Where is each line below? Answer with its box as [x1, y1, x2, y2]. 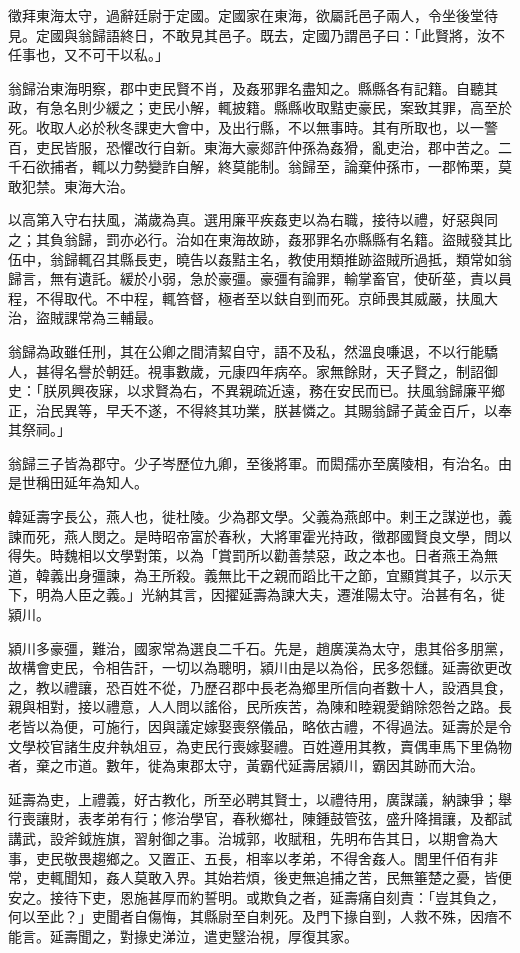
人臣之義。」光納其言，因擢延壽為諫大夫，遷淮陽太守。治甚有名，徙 [63, 584, 505, 605]
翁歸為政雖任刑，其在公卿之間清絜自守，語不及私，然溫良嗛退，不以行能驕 [8, 340, 498, 361]
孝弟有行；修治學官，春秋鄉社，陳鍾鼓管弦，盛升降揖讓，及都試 [91, 808, 512, 829]
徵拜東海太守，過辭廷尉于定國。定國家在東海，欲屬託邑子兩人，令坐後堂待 [8, 5, 498, 25]
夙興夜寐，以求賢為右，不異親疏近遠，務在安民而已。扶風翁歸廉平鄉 [56, 380, 505, 401]
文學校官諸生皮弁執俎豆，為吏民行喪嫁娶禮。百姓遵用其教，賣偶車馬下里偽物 [8, 735, 512, 756]
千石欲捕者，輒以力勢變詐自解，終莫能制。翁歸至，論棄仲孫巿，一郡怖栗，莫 [8, 156, 512, 177]
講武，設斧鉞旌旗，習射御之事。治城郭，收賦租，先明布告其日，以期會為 [8, 827, 484, 848]
